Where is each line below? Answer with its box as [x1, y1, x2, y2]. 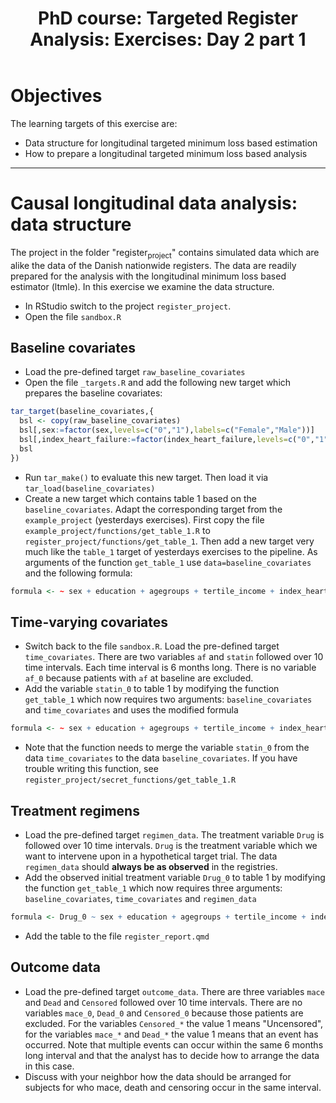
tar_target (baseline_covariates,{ [10, 407, 155, 417]
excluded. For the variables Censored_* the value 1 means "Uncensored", [24, 1017, 324, 1029]
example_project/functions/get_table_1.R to [24, 524, 211, 536]
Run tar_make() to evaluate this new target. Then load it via [24, 471, 269, 483]
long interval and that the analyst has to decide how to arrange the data [24, 1049, 320, 1061]
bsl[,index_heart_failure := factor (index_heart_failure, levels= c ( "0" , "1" [19, 435, 329, 445]
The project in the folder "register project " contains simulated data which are [10, 246, 320, 261]
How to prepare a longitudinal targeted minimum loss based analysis [24, 147, 308, 159]
